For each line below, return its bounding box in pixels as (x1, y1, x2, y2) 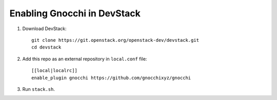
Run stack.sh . (22, 86, 55, 92)
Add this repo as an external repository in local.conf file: (22, 56, 147, 62)
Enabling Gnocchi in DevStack (9, 8, 141, 19)
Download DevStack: (22, 26, 67, 32)
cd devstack (31, 44, 62, 51)
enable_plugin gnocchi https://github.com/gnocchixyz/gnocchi (31, 74, 191, 81)
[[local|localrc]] (31, 68, 78, 73)
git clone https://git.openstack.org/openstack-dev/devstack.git (31, 37, 200, 43)
